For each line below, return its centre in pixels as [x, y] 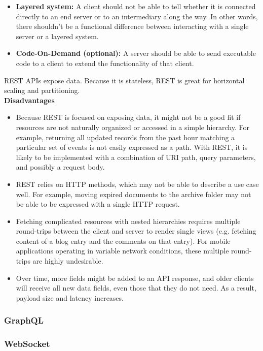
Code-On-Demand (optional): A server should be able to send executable [136, 53]
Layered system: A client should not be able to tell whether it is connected [136, 6]
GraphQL [24, 320]
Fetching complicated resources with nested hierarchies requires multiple [128, 221]
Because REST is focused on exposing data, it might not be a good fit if [128, 117]
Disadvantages [29, 100]
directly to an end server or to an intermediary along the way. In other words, [137, 16]
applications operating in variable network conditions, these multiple [122, 251]
